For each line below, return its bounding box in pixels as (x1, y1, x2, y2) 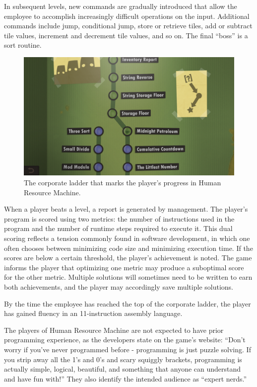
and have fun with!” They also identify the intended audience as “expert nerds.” (4, 373, 247, 384)
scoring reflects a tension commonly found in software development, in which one (4, 233, 250, 243)
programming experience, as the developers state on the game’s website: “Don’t (4, 334, 246, 345)
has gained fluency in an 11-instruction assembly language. (4, 308, 183, 318)
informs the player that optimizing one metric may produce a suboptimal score (4, 262, 244, 272)
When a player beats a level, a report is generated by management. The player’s (4, 204, 248, 214)
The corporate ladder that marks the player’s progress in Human (24, 177, 221, 188)
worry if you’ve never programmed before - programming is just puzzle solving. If (4, 344, 251, 354)
